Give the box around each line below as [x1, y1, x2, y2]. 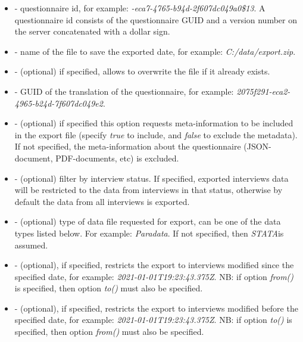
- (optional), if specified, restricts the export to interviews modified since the [14, 259, 294, 271]
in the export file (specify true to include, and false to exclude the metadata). [14, 128, 298, 141]
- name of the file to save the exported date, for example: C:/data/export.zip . [14, 45, 296, 57]
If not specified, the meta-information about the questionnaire [14, 140, 241, 153]
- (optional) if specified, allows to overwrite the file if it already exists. [14, 65, 270, 77]
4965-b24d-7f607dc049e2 [14, 97, 103, 109]
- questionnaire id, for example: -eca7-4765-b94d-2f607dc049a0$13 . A [14, 2, 265, 14]
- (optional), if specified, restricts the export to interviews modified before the [14, 301, 298, 314]
